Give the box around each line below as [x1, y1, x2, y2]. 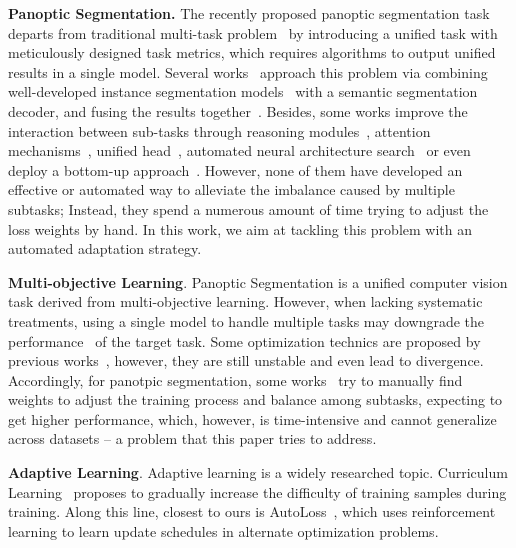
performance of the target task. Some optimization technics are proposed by [8, 330, 481, 351]
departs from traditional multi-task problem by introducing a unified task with [8, 22, 498, 43]
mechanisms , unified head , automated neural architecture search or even [8, 140, 471, 161]
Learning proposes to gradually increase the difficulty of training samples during [8, 481, 507, 502]
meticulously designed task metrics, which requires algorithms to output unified [8, 42, 496, 63]
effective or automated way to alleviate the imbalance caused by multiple [8, 179, 455, 200]
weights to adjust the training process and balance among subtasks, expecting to [8, 389, 503, 410]
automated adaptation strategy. [8, 238, 202, 259]
